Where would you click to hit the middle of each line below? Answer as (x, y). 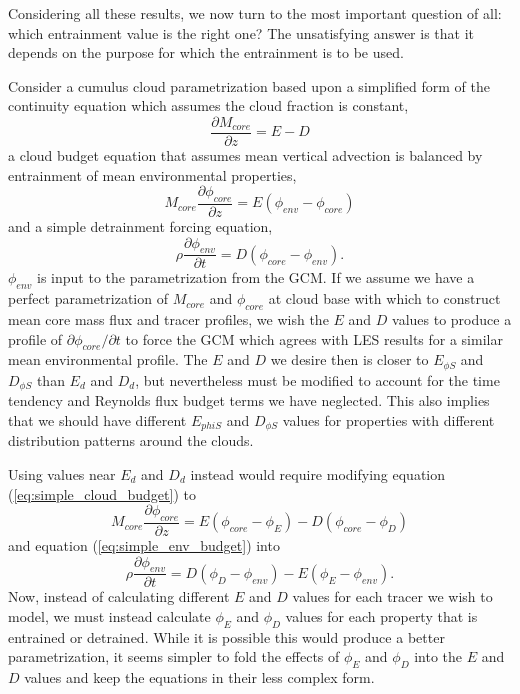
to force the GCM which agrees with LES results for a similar (314, 338)
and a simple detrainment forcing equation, (140, 226)
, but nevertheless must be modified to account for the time (317, 379)
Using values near (62, 474)
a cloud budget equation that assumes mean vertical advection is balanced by (245, 155)
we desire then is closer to (349, 359)
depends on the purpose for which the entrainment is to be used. (206, 52)
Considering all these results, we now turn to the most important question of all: (255, 13)
